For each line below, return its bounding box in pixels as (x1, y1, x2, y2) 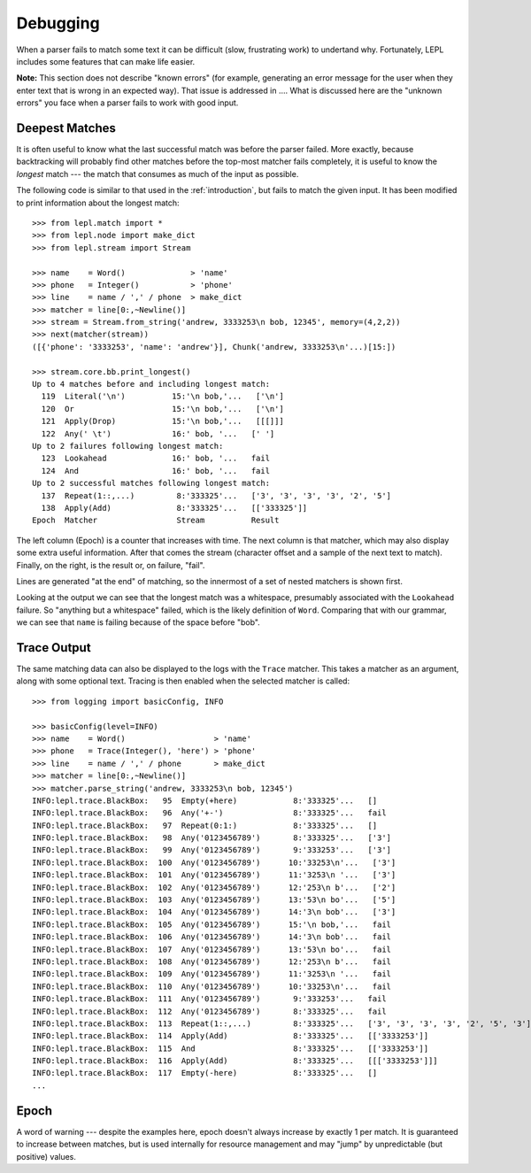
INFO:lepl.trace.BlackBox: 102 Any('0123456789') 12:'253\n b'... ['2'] (32, 882, 396, 892)
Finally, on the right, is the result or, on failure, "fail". (16, 559, 205, 570)
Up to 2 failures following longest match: (32, 441, 224, 451)
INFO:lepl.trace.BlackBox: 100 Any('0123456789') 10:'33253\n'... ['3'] (32, 857, 396, 868)
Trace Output (16, 640, 92, 655)
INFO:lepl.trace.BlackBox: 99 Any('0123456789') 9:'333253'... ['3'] (32, 845, 392, 855)
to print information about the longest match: (16, 197, 181, 208)
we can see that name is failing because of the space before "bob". (16, 617, 260, 628)
